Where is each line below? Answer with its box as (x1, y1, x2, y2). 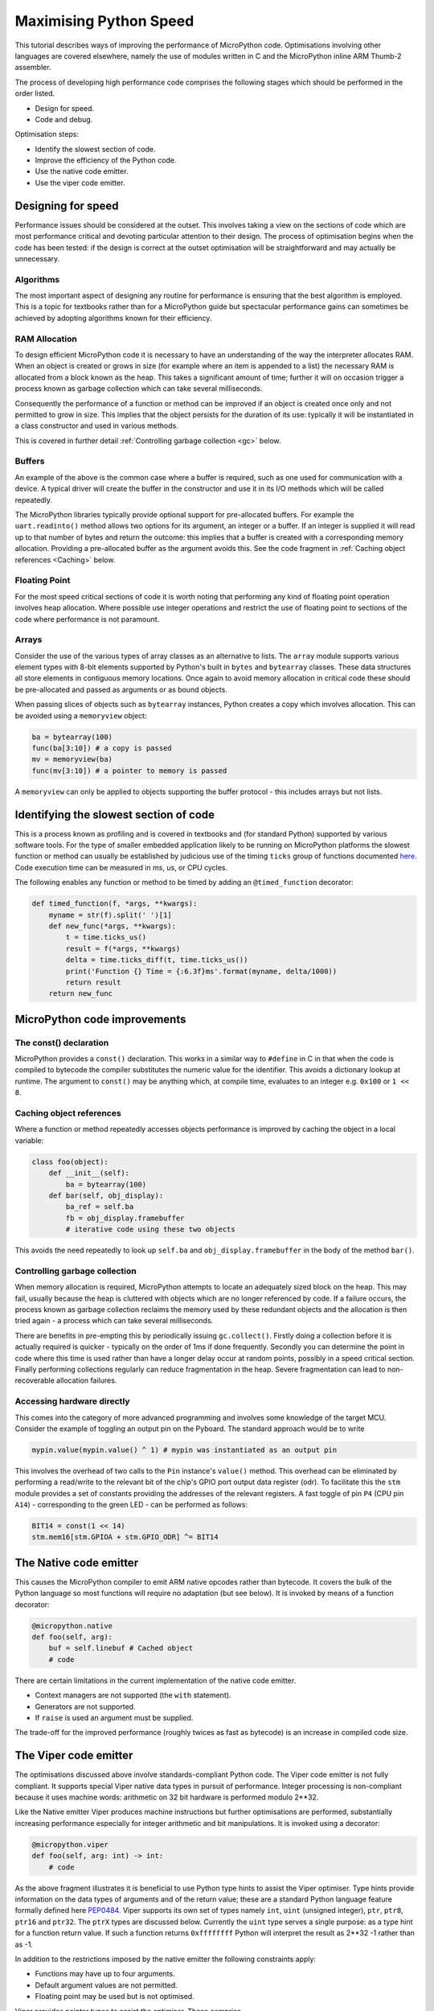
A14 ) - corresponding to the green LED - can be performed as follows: (14, 1500, 248, 1510)
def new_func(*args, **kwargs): (48, 921, 177, 931)
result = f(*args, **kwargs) (65, 944, 181, 953)
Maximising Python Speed (14, 12, 194, 30)
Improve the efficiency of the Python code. (35, 155, 177, 165)
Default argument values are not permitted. (35, 1980, 178, 1990)
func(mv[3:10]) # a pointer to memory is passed (31, 766, 227, 775)
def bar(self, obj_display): (48, 1191, 164, 1200)
